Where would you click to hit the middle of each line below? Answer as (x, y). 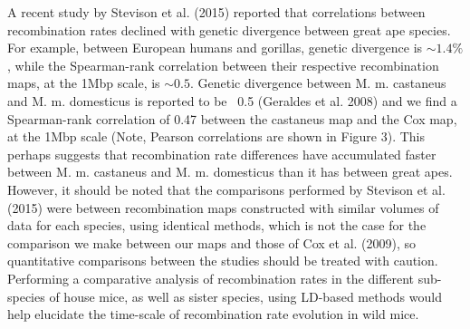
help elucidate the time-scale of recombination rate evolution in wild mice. (213, 314)
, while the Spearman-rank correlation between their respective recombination (223, 65)
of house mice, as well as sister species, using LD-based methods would (245, 296)
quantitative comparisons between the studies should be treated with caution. (223, 261)
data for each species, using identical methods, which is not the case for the (217, 225)
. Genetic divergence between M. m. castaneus (318, 83)
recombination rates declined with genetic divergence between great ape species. (229, 29)
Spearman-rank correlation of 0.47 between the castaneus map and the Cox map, (232, 118)
